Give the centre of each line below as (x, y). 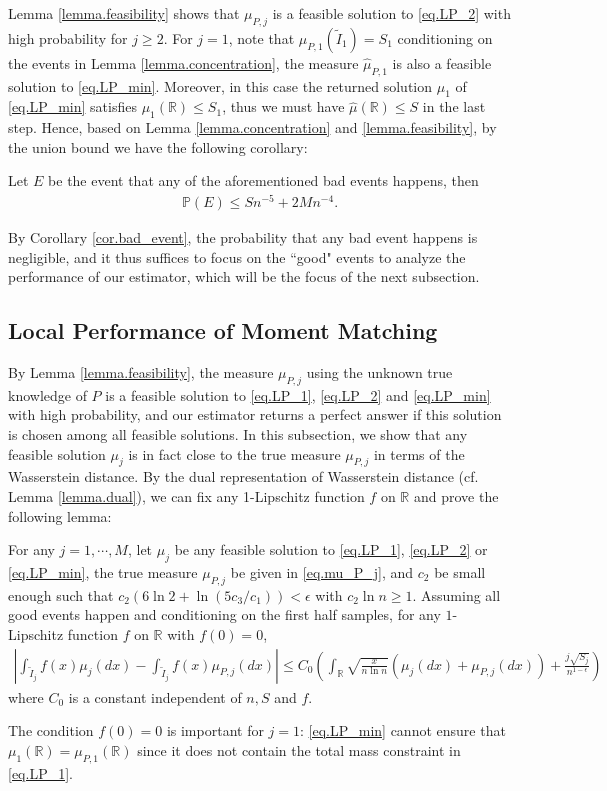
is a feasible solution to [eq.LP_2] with (391, 13)
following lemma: (60, 515)
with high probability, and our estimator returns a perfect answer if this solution (255, 414)
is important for (215, 730)
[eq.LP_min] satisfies (72, 106)
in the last (454, 106)
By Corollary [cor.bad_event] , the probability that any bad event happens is (243, 237)
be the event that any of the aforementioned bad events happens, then (263, 180)
